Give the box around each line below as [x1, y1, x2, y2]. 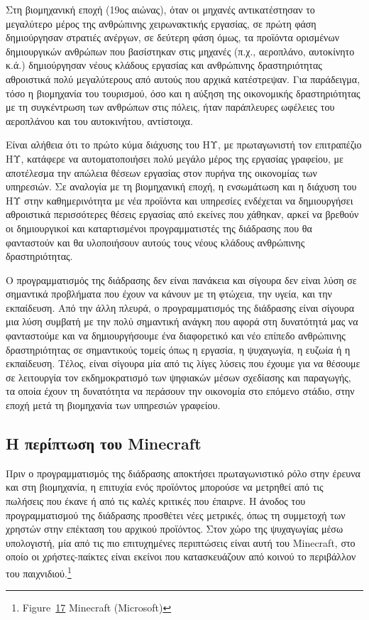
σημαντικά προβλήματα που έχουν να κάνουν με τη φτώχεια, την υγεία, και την [6, 286, 332, 301]
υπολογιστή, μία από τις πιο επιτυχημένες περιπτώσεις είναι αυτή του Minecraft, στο [6, 535, 356, 550]
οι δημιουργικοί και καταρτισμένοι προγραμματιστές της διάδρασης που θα [6, 220, 312, 235]
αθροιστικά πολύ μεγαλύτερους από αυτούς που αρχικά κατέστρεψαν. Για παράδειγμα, [6, 71, 360, 86]
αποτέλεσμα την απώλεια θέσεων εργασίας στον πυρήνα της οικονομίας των [6, 165, 317, 180]
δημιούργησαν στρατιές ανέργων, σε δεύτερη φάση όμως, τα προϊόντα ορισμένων [6, 30, 339, 45]
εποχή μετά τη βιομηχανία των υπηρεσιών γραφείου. [6, 398, 221, 413]
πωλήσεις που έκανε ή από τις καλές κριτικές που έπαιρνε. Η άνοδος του [6, 494, 306, 508]
